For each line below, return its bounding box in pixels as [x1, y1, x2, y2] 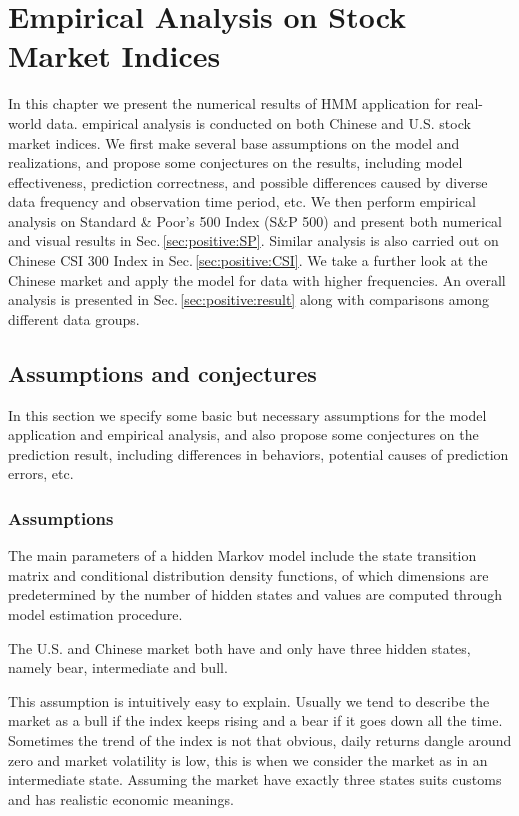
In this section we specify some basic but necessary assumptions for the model [8, 404, 487, 425]
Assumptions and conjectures [8, 357, 317, 388]
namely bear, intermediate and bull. [8, 657, 228, 678]
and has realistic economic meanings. [8, 788, 234, 809]
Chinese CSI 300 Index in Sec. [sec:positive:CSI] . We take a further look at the [8, 250, 488, 271]
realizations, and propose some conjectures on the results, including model [8, 152, 463, 173]
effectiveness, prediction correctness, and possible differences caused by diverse [8, 171, 488, 192]
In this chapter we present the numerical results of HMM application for [8, 93, 452, 114]
